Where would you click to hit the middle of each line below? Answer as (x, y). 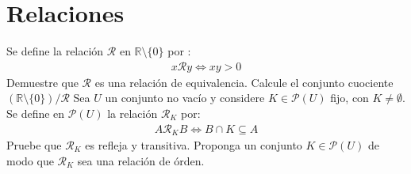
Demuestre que (42, 82)
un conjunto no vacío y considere (185, 98)
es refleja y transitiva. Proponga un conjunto (194, 145)
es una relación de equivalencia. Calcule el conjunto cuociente (244, 82)
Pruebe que (34, 145)
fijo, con (350, 98)
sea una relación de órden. (141, 160)
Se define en (36, 113)
